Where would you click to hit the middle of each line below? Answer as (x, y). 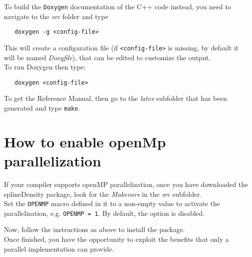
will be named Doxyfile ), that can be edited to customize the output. (107, 57)
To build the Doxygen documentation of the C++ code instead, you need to (118, 6)
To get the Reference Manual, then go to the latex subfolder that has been (115, 98)
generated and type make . (42, 108)
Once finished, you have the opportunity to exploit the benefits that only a (116, 239)
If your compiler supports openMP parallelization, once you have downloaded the (126, 184)
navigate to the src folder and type (56, 16)
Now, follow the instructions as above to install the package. (94, 229)
